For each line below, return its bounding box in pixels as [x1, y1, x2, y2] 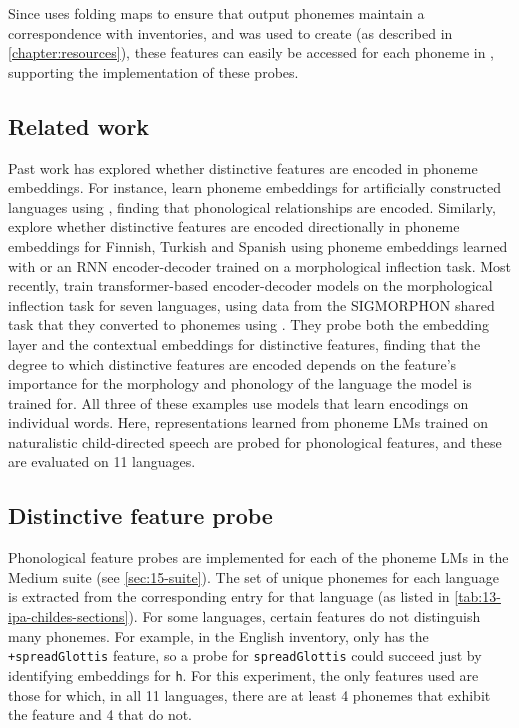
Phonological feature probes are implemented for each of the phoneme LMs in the [8, 547, 509, 568]
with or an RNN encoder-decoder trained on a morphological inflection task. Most [8, 255, 512, 276]
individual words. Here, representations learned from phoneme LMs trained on [8, 412, 488, 433]
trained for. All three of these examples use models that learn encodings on [8, 392, 469, 413]
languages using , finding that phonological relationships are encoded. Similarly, [8, 196, 496, 217]
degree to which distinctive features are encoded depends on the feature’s [8, 353, 457, 374]
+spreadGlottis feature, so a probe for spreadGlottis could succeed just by [8, 645, 482, 666]
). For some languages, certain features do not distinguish [128, 606, 481, 627]
